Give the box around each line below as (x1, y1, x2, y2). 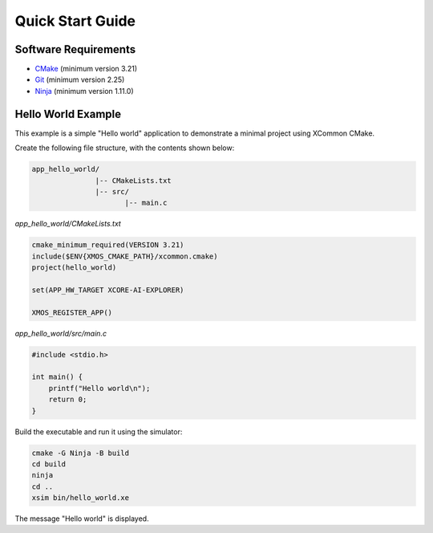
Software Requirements (14, 43, 136, 56)
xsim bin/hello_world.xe (31, 494, 130, 502)
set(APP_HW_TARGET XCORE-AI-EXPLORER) (31, 285, 184, 295)
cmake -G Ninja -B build (31, 448, 130, 458)
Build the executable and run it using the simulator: (14, 426, 183, 437)
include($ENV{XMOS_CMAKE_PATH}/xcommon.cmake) (31, 251, 218, 261)
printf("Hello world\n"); (48, 384, 151, 393)
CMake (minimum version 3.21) (34, 64, 138, 74)
